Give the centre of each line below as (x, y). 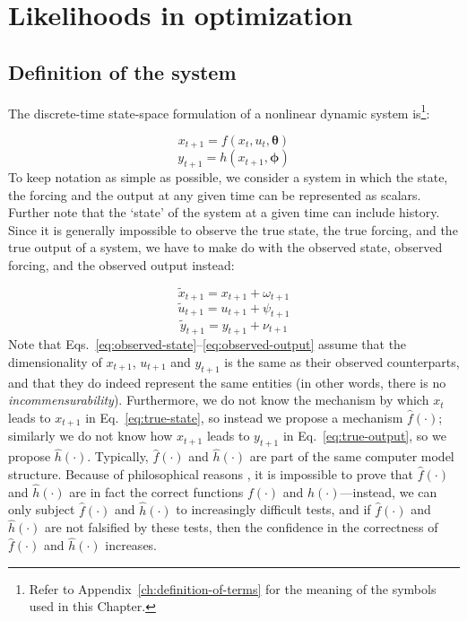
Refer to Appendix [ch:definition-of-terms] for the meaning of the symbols (233, 588)
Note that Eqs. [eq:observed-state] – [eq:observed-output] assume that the (208, 344)
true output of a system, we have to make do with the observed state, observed (225, 247)
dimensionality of (55, 361)
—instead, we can (389, 491)
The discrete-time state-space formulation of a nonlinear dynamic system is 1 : (219, 111)
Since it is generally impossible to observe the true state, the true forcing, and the (233, 229)
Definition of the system (122, 71)
